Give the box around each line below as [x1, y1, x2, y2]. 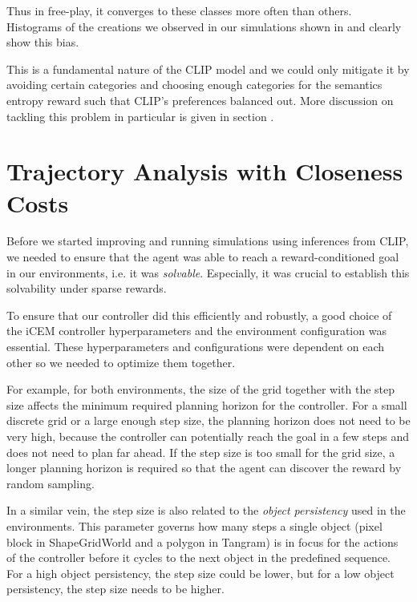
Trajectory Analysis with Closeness [6, 155, 403, 188]
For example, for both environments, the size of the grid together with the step [6, 381, 395, 398]
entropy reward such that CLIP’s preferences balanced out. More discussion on [6, 91, 394, 108]
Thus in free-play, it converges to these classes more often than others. [6, 2, 352, 18]
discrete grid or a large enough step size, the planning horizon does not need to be [6, 412, 411, 429]
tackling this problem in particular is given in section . [6, 107, 274, 124]
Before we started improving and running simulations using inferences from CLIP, [6, 232, 409, 249]
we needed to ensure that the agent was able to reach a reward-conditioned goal [6, 248, 399, 265]
